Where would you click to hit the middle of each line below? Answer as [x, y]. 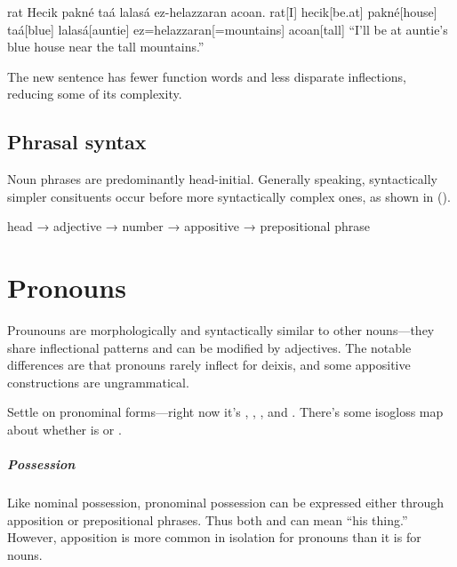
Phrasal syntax [77, 142]
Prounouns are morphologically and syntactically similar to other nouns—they [221, 330]
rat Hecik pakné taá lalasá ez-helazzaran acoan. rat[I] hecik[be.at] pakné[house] [222, 12]
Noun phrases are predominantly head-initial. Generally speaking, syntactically [223, 179]
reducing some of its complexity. [95, 94]
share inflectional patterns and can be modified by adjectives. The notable [209, 347]
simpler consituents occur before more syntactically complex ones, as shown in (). [229, 196]
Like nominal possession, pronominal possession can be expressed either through [226, 503]
